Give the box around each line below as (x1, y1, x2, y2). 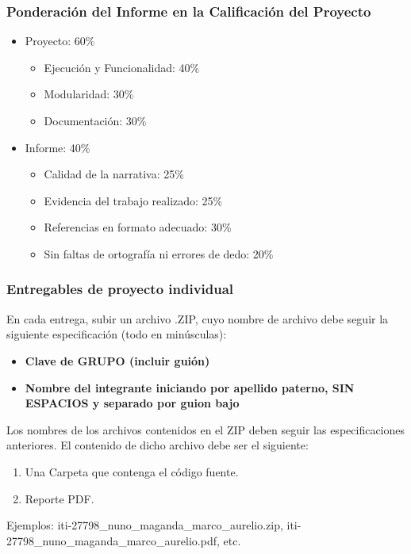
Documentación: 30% (44, 113, 147, 128)
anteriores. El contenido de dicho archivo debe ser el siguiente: (6, 437, 309, 453)
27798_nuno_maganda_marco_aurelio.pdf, (6, 532, 220, 548)
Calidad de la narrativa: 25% (44, 166, 184, 182)
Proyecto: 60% (25, 32, 95, 49)
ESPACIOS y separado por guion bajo (25, 395, 240, 411)
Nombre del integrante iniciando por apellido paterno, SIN (25, 379, 355, 395)
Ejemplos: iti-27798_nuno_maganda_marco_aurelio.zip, (6, 517, 283, 533)
